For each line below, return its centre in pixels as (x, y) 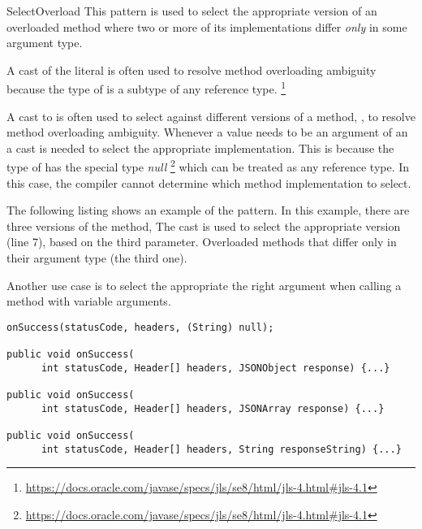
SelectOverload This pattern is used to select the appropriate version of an (192, 11)
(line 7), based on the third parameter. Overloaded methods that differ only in (202, 242)
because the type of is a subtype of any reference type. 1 (146, 88)
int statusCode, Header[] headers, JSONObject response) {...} (215, 368)
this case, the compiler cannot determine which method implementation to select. (209, 182)
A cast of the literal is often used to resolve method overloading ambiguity (192, 69)
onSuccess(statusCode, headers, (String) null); (140, 327)
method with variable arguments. (89, 301)
